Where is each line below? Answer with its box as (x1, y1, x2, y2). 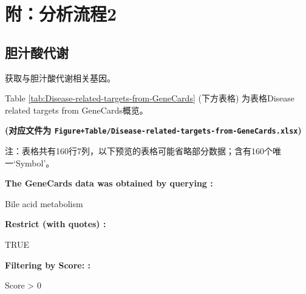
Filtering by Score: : (5, 258, 90, 271)
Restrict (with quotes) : (5, 217, 106, 230)
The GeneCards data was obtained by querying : (5, 177, 213, 190)
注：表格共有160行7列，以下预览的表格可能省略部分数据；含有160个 (5, 145, 273, 157)
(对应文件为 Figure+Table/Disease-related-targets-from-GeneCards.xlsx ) (5, 124, 302, 137)
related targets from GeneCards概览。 (5, 103, 148, 116)
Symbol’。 (15, 156, 55, 169)
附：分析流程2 (5, 1, 117, 26)
